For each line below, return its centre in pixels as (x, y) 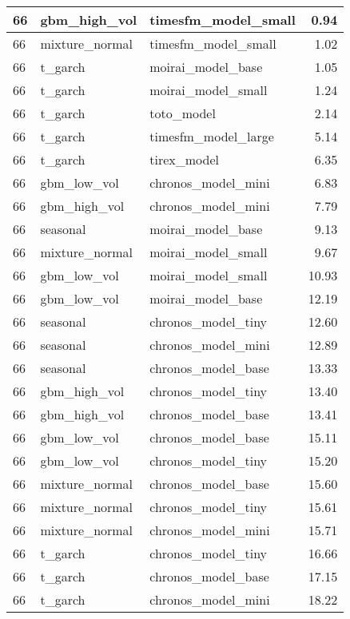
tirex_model (184, 159)
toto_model (183, 113)
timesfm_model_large (212, 136)
